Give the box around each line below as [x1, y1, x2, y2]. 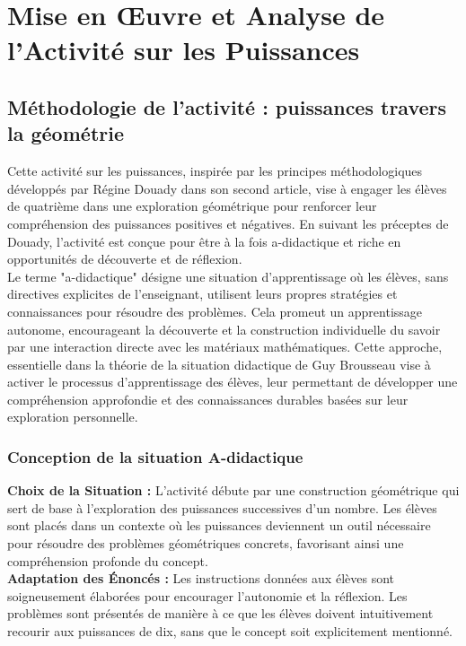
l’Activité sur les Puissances [7, 31, 360, 68]
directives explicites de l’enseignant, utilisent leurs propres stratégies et [7, 284, 398, 303]
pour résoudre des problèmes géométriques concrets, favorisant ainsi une [7, 534, 404, 553]
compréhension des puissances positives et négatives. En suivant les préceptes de [7, 214, 449, 232]
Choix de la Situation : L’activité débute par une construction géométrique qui [7, 481, 460, 500]
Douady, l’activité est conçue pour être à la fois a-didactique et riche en [7, 231, 401, 250]
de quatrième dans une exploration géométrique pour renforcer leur [7, 196, 377, 215]
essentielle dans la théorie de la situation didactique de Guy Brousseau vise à [7, 354, 431, 373]
